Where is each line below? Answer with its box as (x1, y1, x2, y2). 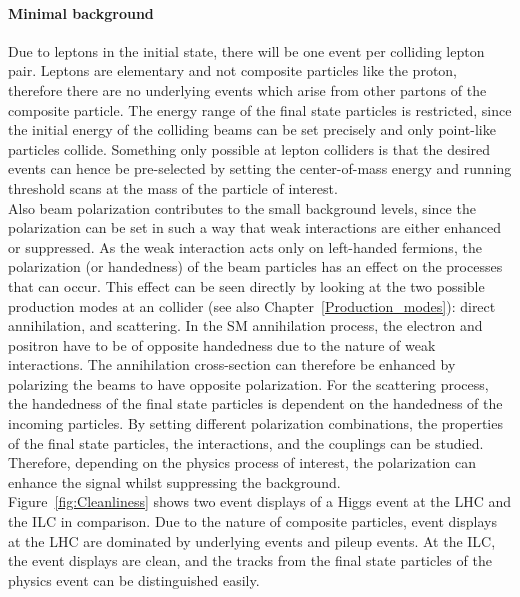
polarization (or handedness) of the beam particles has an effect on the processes (8, 256, 503, 277)
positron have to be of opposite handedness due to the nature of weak (8, 334, 436, 355)
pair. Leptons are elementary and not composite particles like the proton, (8, 60, 458, 81)
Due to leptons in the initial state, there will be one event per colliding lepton (8, 40, 485, 61)
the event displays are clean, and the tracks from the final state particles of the (8, 550, 492, 571)
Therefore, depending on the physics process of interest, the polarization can (8, 452, 477, 473)
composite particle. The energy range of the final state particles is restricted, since (8, 99, 512, 120)
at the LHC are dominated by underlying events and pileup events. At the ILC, (8, 530, 496, 551)
